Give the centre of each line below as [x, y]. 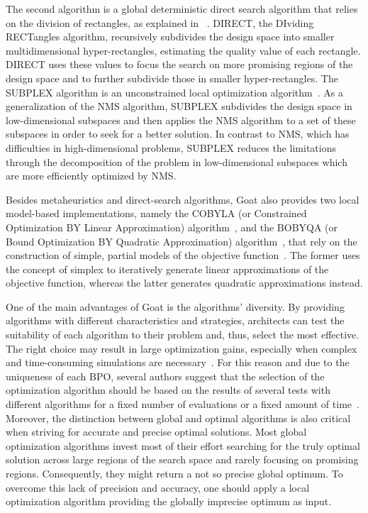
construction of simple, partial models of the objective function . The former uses [183, 255]
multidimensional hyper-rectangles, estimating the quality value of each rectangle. [183, 50]
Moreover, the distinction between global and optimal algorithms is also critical [178, 418]
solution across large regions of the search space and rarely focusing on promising [182, 459]
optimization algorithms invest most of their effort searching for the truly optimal [183, 445]
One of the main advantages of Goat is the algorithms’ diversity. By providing [175, 306]
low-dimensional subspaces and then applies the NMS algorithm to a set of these [181, 120]
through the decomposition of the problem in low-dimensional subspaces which [177, 161]
